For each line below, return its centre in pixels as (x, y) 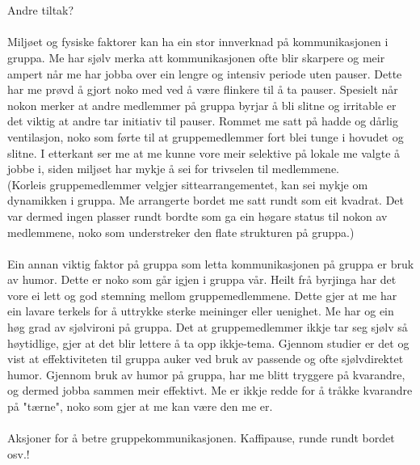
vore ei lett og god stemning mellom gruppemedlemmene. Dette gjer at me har (202, 295)
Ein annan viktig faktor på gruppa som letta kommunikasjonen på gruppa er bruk (211, 263)
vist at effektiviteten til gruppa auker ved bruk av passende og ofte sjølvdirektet (206, 359)
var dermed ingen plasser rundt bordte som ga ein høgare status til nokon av (197, 216)
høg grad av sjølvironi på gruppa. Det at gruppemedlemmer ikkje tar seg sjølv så (208, 327)
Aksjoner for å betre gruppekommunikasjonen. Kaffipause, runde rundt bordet (201, 438)
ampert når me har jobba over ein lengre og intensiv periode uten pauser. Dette (205, 73)
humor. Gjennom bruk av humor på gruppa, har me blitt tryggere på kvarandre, (206, 374)
